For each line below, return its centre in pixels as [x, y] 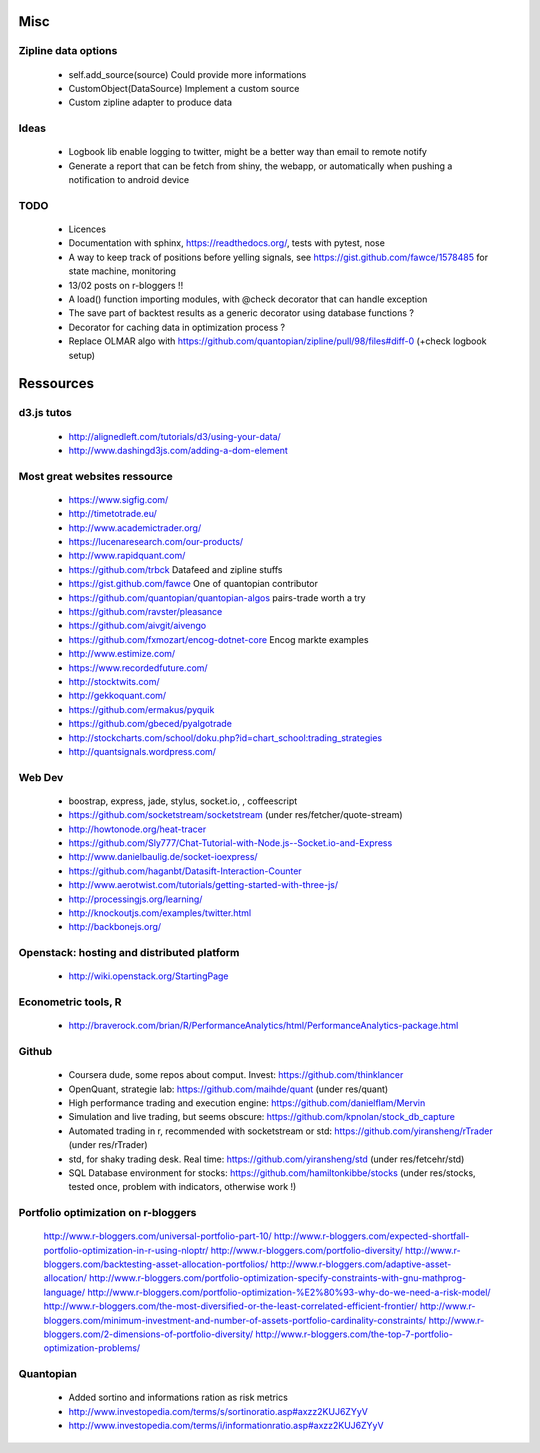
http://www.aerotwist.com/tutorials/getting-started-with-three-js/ [203, 885]
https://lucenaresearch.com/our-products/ [156, 542]
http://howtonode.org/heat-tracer [137, 829]
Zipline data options [68, 51]
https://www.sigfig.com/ [118, 499]
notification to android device [129, 180]
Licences [87, 229]
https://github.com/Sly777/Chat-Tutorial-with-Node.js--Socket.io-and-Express [230, 843]
